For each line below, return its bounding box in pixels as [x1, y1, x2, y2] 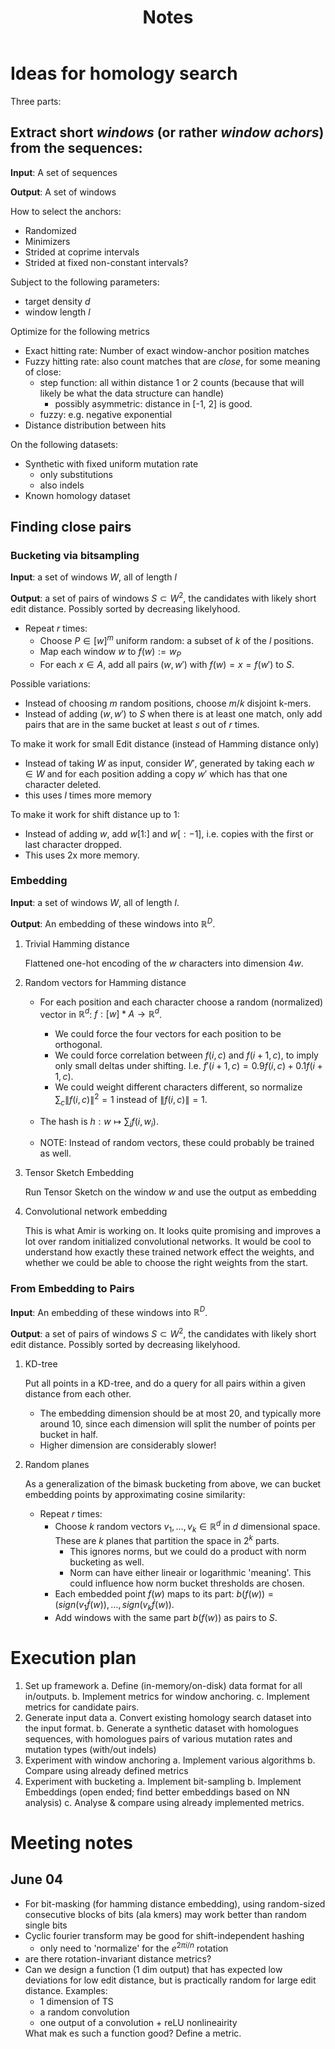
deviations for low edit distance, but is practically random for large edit [24, 1974, 317, 1986]
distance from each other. [24, 1388, 132, 1400]
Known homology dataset [24, 489, 131, 501]
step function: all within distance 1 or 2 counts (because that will [39, 376, 305, 388]
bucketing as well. [69, 1556, 145, 1568]
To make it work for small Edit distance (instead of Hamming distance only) [10, 737, 320, 750]
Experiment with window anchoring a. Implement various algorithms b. [24, 1754, 316, 1766]
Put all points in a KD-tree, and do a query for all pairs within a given [24, 1377, 307, 1390]
